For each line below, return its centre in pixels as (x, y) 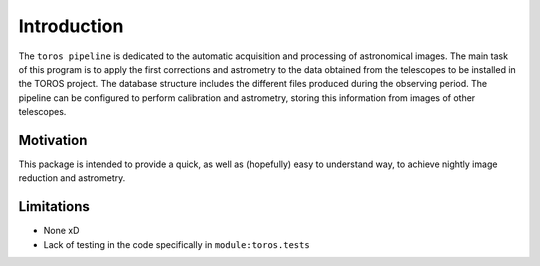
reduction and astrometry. (72, 178)
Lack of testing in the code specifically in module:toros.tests (176, 244)
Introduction (71, 26)
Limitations (54, 206)
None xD (61, 231)
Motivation (53, 140)
